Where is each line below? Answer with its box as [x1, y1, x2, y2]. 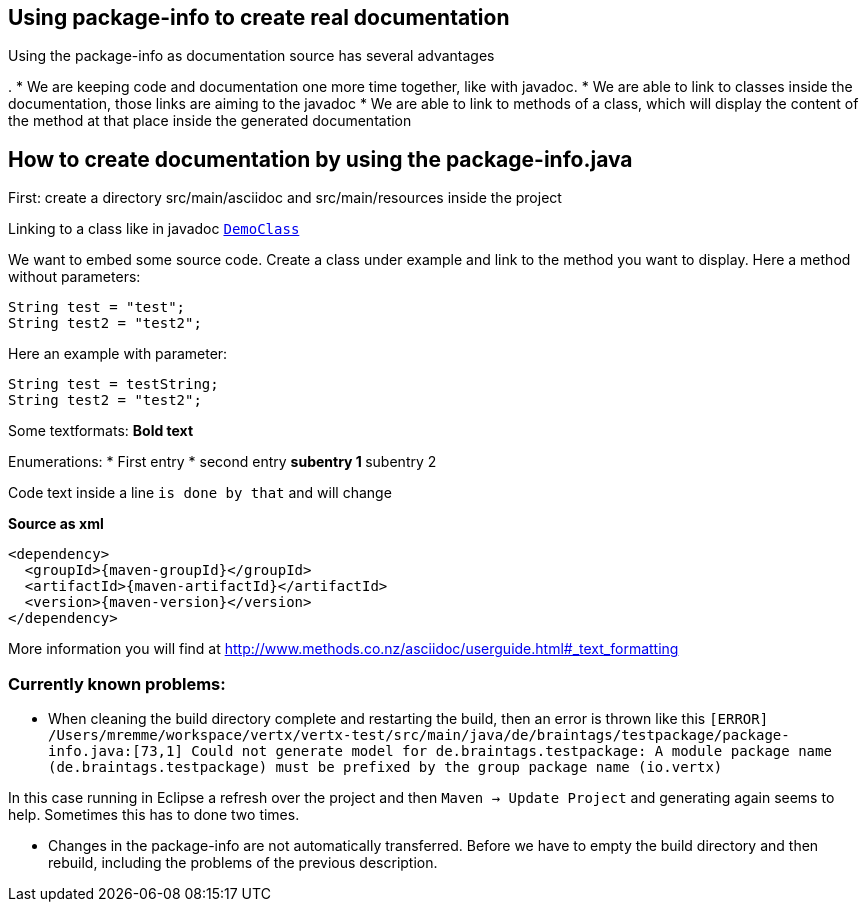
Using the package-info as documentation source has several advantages [8, 47, 495, 65]
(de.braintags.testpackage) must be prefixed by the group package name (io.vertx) [48, 759, 723, 776]
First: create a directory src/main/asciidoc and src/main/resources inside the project [8, 189, 562, 207]
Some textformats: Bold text [8, 422, 194, 440]
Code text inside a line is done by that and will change [8, 484, 392, 502]
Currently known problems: [8, 673, 226, 694]
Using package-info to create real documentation [8, 5, 510, 30]
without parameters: [8, 268, 141, 286]
